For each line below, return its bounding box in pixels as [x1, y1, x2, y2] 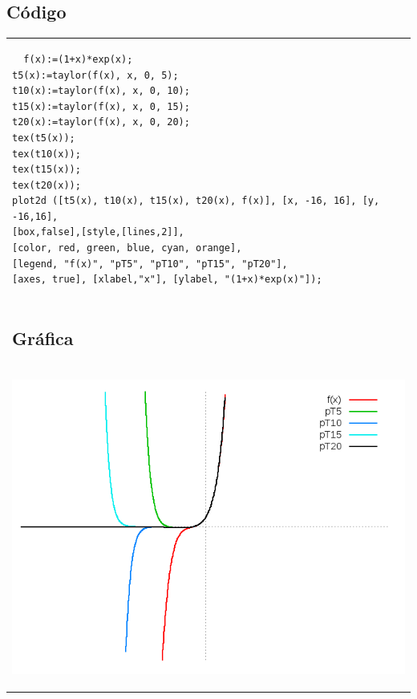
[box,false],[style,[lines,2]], [12, 226, 184, 238]
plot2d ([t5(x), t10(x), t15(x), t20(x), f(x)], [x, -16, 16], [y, [12, 195, 380, 207]
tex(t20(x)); [12, 179, 81, 191]
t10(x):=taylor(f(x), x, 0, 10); [12, 85, 190, 97]
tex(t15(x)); [12, 164, 81, 176]
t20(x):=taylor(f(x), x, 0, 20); [12, 116, 190, 128]
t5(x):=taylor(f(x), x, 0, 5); [12, 69, 179, 81]
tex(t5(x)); [12, 132, 75, 144]
